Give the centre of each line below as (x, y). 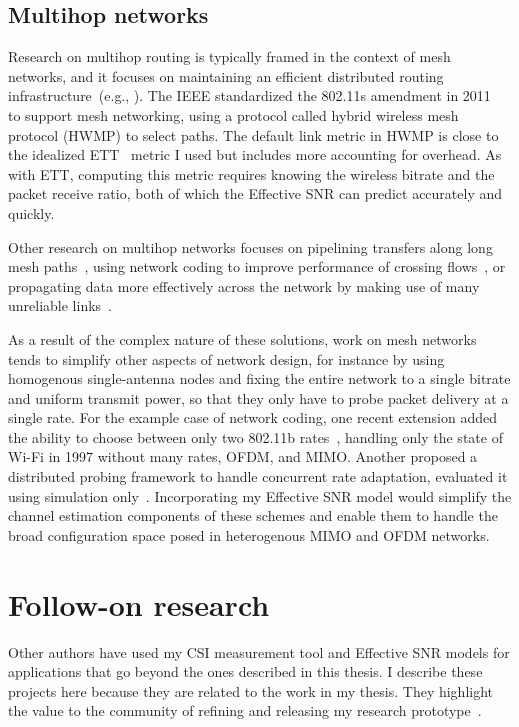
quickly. (31, 212)
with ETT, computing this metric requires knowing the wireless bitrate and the (251, 173)
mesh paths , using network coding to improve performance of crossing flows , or (257, 266)
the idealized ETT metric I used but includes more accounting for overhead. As (255, 154)
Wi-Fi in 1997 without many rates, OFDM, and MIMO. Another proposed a (243, 456)
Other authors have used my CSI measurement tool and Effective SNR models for (259, 651)
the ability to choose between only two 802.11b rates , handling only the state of (255, 436)
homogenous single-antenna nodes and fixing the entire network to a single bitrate (259, 378)
